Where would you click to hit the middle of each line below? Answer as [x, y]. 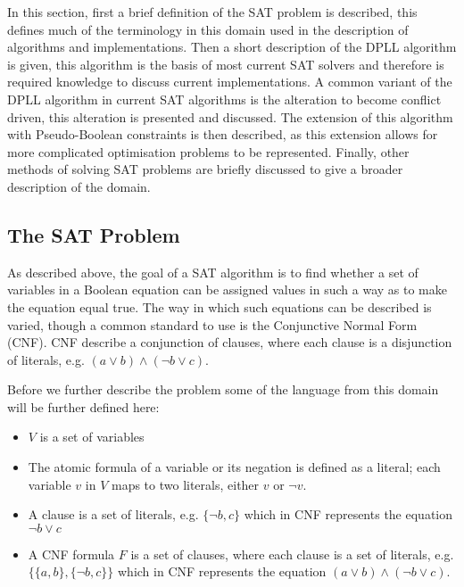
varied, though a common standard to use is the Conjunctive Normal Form [212, 324]
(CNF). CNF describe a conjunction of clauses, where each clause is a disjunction [230, 342]
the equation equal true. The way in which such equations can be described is [220, 306]
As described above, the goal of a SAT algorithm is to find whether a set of [213, 272]
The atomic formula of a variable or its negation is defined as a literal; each [234, 467]
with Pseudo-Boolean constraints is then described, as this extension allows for [223, 134]
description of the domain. [79, 186]
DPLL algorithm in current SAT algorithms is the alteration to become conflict [224, 99]
